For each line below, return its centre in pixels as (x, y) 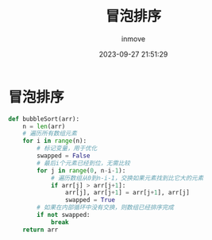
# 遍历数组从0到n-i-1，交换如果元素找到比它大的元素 (127, 178)
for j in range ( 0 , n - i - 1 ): (81, 170)
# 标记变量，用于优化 (67, 149)
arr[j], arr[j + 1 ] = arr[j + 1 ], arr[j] (127, 193)
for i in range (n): (55, 141)
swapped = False (64, 156)
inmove (133, 39)
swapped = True (90, 200)
